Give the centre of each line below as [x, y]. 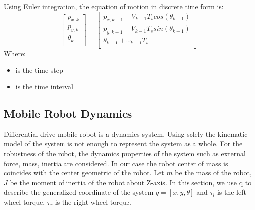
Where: [15, 53]
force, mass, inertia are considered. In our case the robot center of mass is [116, 163]
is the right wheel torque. [93, 201]
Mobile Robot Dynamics [68, 113]
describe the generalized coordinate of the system [79, 192]
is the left [231, 192]
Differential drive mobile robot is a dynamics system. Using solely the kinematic [126, 134]
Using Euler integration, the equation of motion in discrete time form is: [114, 6]
